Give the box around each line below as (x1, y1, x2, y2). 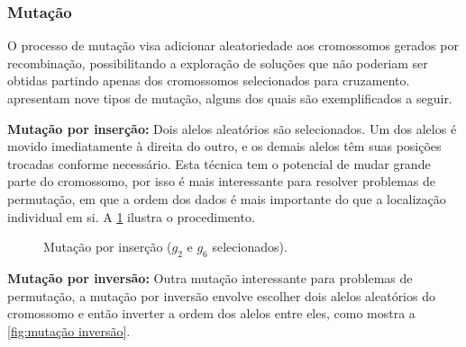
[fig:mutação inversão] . (7, 321, 131, 340)
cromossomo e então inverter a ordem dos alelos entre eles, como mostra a (7, 304, 416, 323)
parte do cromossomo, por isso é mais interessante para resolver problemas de (7, 172, 435, 191)
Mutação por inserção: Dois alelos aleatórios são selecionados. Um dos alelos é (7, 119, 457, 138)
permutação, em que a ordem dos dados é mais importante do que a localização (7, 189, 446, 208)
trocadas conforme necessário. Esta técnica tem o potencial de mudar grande (7, 154, 431, 173)
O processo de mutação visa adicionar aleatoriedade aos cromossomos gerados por (7, 36, 459, 55)
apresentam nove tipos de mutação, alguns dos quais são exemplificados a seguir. (7, 89, 452, 107)
